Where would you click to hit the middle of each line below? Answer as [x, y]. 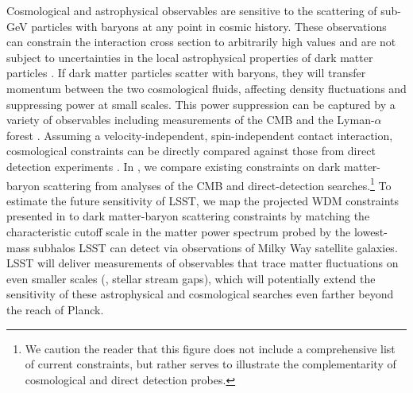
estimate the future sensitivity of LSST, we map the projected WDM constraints [203, 200]
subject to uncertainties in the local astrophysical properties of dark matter [190, 57]
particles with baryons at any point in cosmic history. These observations [209, 26]
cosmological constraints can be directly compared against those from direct [191, 151]
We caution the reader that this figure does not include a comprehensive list [210, 348]
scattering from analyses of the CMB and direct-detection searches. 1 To [217, 184]
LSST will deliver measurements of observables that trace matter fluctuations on [203, 263]
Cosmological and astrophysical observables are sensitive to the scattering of [192, 10]
